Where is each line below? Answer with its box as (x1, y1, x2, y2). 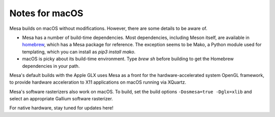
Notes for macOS (9, 8, 84, 19)
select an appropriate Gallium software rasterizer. (9, 96, 113, 102)
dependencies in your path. (22, 63, 80, 69)
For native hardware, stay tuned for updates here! (9, 105, 114, 111)
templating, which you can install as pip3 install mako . (22, 49, 136, 55)
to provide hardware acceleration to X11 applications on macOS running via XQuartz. (9, 79, 186, 86)
